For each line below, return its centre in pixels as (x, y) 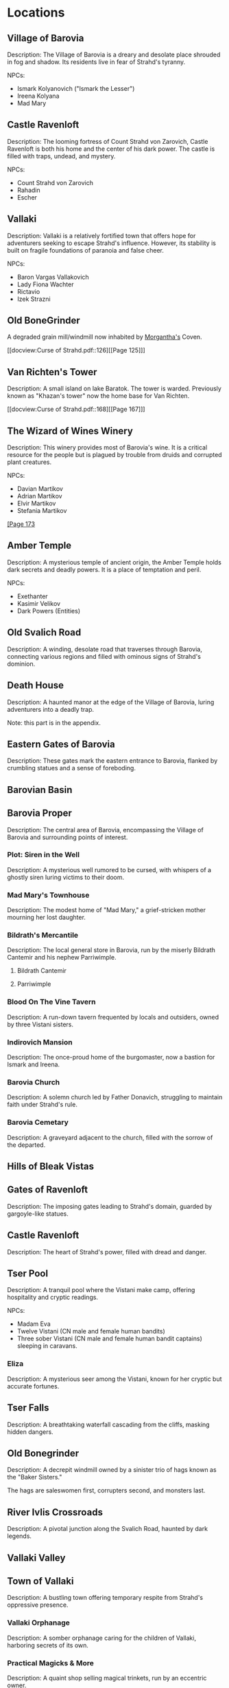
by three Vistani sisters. (40, 1024)
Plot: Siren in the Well (44, 855)
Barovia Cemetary (38, 1122)
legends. (20, 1536)
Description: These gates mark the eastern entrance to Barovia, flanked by (112, 761)
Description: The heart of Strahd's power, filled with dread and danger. (107, 1252)
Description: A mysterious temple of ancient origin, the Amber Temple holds (114, 562)
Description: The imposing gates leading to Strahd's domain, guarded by (110, 1206)
